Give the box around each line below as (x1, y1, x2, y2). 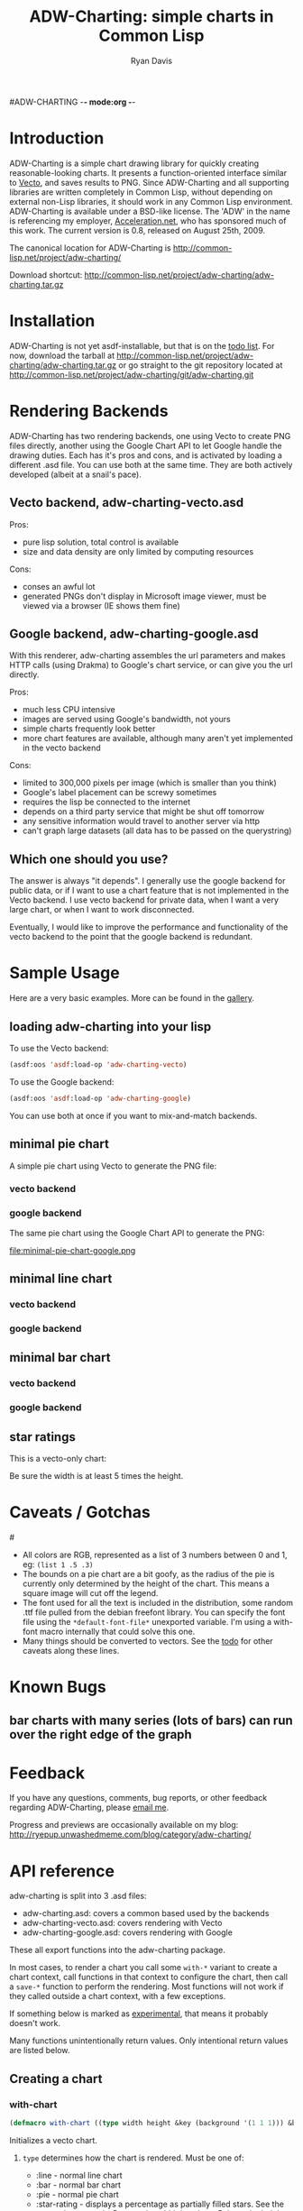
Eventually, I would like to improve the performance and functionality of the (9, 922, 289, 932)
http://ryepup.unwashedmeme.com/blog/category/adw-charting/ (9, 1829, 252, 1840)
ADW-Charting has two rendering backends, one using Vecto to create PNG (9, 430, 291, 441)
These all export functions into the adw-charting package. (9, 1945, 225, 1956)
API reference (9, 1860, 115, 1881)
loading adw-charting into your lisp (9, 1019, 212, 1034)
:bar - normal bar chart (35, 2179, 122, 2190)
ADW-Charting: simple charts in (29, 6, 274, 27)
